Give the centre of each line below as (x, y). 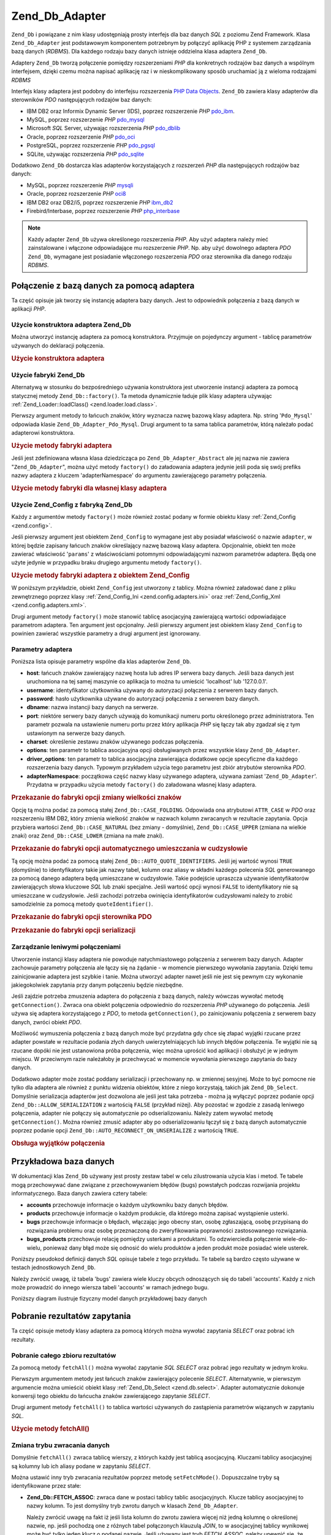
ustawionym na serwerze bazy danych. (76, 733)
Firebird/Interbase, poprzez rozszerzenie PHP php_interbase (103, 211)
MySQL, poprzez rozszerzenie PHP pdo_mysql (86, 120)
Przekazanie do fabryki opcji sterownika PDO (82, 917)
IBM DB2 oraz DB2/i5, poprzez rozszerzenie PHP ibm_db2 (100, 202)
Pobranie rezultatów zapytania (71, 1316)
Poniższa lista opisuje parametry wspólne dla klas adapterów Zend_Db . (101, 662)
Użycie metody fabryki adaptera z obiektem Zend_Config (101, 575)
